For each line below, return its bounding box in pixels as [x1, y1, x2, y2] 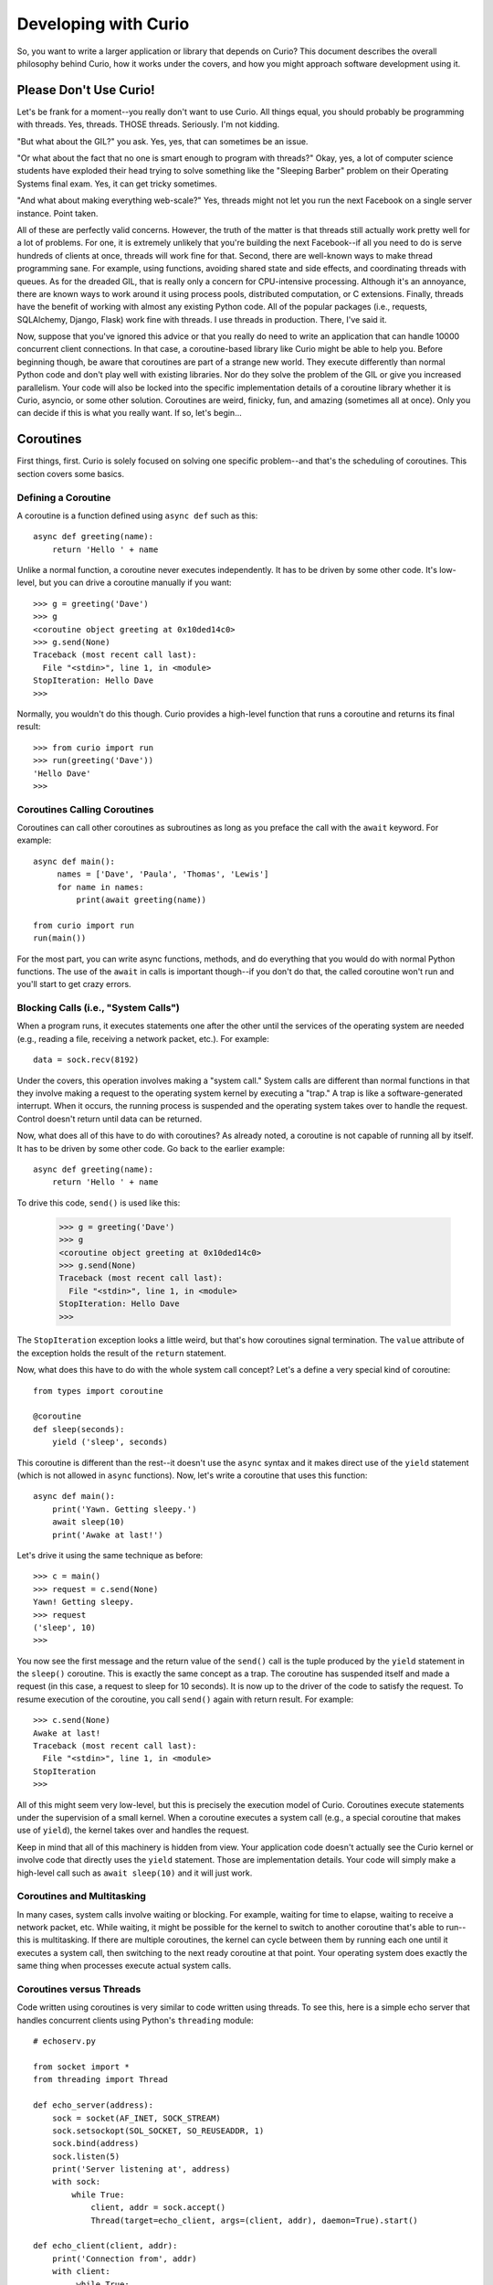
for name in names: [57, 882, 144, 892]
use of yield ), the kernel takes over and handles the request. [16, 1824, 250, 1836]
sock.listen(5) [51, 2151, 121, 2162]
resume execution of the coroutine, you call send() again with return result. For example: [16, 1694, 354, 1705]
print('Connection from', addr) [51, 2253, 197, 2264]
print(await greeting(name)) [76, 895, 207, 905]
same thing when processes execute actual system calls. [16, 1961, 232, 1971]
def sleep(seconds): [33, 1424, 125, 1434]
